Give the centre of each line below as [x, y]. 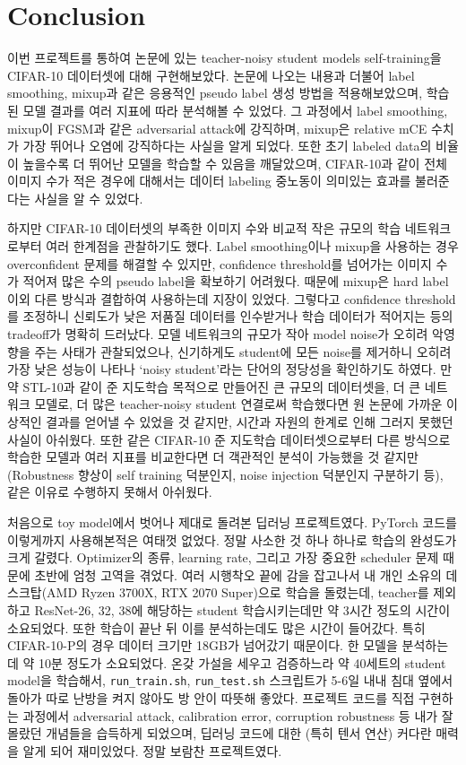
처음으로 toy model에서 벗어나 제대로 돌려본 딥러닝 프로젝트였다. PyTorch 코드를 [232, 522]
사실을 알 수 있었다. [89, 198]
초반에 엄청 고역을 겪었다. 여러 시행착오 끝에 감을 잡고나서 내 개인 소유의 [238, 574]
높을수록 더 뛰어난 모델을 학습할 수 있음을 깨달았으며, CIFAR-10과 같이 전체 [235, 163]
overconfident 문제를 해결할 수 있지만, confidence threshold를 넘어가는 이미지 [220, 263]
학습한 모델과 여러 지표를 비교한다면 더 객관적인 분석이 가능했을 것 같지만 [213, 457]
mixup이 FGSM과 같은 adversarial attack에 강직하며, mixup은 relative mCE [217, 128]
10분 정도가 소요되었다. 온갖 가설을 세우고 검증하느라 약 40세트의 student [242, 662]
